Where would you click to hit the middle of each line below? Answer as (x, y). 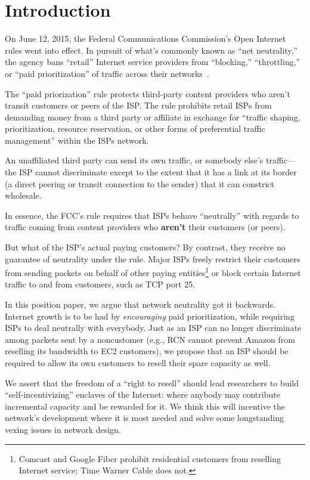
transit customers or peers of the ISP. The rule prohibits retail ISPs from (138, 105)
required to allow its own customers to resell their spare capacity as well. (138, 363)
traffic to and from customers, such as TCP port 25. (100, 284)
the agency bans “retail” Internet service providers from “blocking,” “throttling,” (153, 62)
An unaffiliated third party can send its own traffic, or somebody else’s (134, 160)
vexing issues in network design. (63, 429)
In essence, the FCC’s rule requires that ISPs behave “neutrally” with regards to (152, 215)
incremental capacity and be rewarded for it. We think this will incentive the (145, 406)
